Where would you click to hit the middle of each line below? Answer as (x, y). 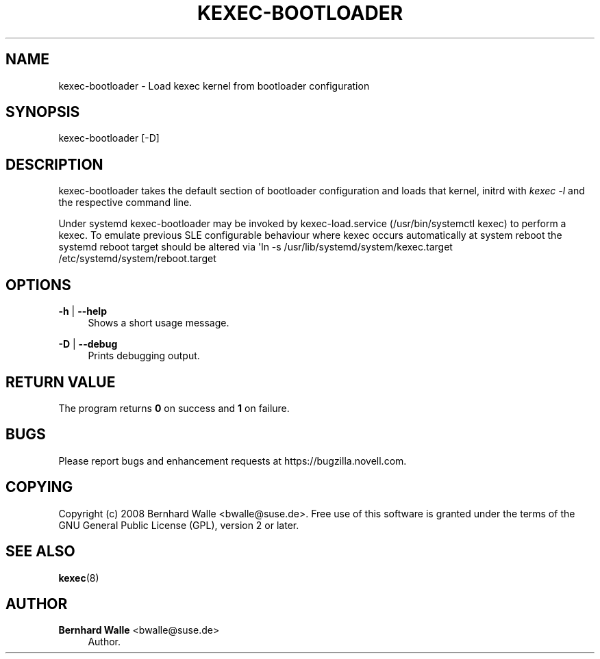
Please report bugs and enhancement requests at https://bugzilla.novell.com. (233, 461)
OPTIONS (38, 285)
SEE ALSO (40, 552)
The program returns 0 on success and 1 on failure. (174, 408)
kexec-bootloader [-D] (109, 138)
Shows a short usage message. (159, 323)
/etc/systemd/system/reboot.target (137, 259)
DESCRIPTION (54, 164)
